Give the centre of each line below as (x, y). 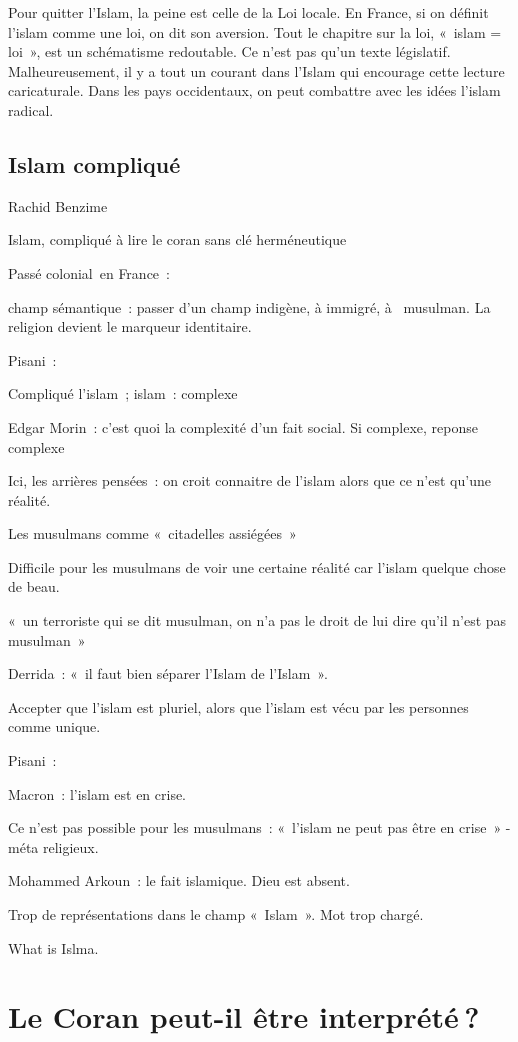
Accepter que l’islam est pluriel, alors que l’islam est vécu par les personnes (238, 706)
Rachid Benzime (58, 205)
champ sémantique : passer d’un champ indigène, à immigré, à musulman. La (249, 306)
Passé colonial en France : (89, 272)
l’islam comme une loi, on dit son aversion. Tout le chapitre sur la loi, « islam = (255, 31)
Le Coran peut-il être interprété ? (244, 1016)
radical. (31, 109)
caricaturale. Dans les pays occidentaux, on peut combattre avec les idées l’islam (254, 90)
